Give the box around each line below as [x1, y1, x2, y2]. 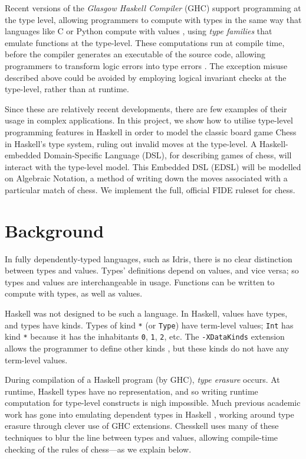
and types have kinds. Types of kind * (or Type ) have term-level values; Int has [5, 318, 294, 331]
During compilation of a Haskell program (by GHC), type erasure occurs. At [5, 373, 280, 386]
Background [5, 218, 104, 242]
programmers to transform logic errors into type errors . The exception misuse [5, 59, 288, 71]
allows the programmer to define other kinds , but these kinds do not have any [5, 341, 289, 354]
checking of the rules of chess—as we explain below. [5, 442, 192, 455]
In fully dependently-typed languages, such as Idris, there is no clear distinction [5, 252, 292, 265]
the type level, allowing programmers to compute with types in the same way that [5, 13, 302, 25]
